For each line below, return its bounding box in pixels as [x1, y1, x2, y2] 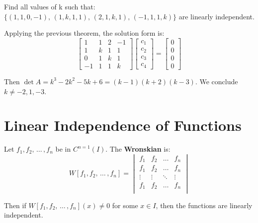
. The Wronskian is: [105, 144, 171, 154]
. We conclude [195, 76, 238, 86]
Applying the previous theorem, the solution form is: [4, 28, 165, 38]
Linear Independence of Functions [4, 115, 242, 135]
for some [112, 200, 138, 210]
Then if [4, 200, 26, 210]
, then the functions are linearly [156, 200, 253, 210]
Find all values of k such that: [4, 1, 95, 11]
